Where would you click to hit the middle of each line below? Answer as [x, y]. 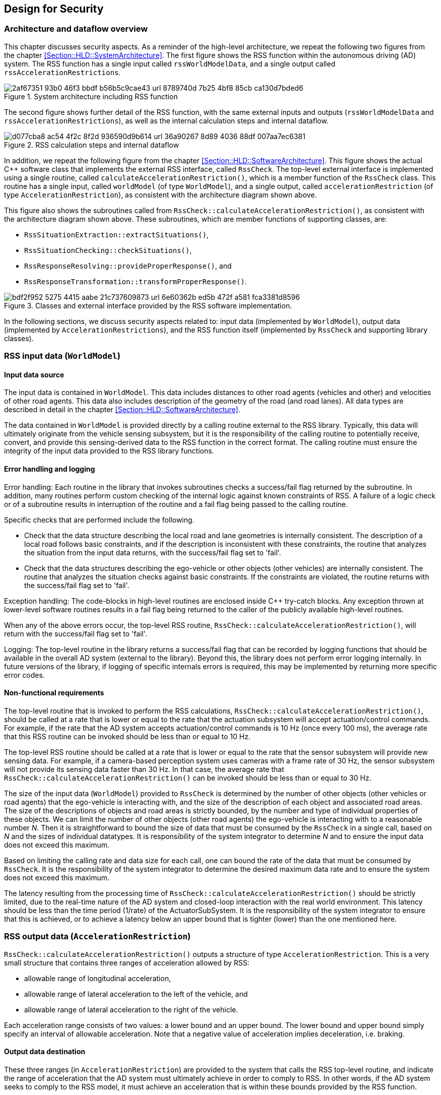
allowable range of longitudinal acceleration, [98, 978]
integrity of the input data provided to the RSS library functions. [109, 451]
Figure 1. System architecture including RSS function [91, 96]
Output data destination [45, 1052]
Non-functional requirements [54, 693]
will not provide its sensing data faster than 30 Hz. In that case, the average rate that [144, 769]
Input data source [34, 374]
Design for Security [54, 9]
